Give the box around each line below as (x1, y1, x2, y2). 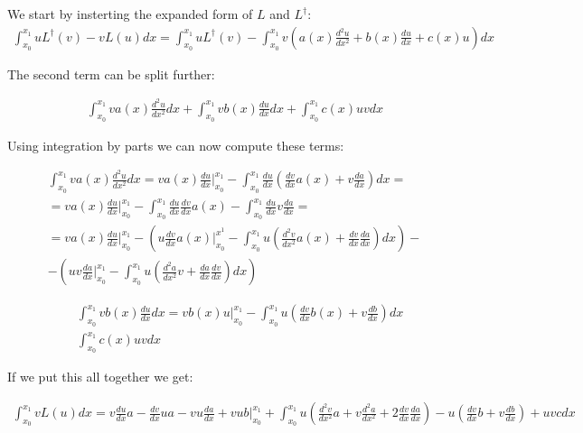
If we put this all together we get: (7, 367, 193, 386)
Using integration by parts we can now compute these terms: (7, 135, 344, 154)
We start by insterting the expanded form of (7, 5, 253, 23)
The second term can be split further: (7, 64, 215, 83)
